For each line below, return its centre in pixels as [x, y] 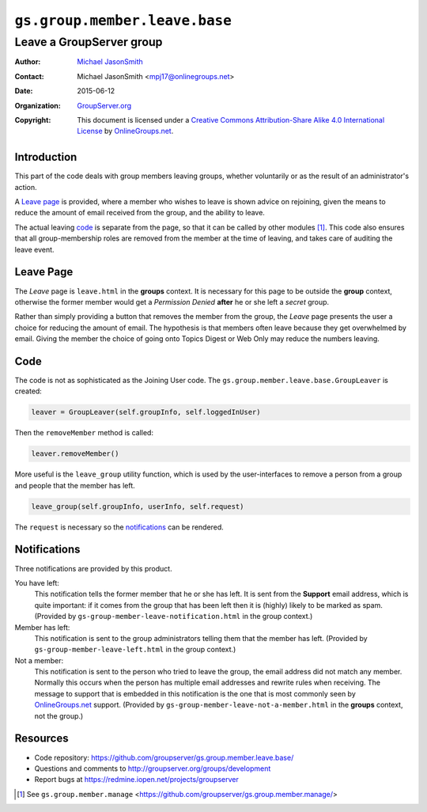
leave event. [34, 249]
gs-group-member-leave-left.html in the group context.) [135, 650]
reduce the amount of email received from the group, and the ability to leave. [140, 213]
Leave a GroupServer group [89, 42]
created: [28, 391]
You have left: [37, 582]
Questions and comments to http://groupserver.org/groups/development [153, 768]
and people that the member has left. [75, 485]
